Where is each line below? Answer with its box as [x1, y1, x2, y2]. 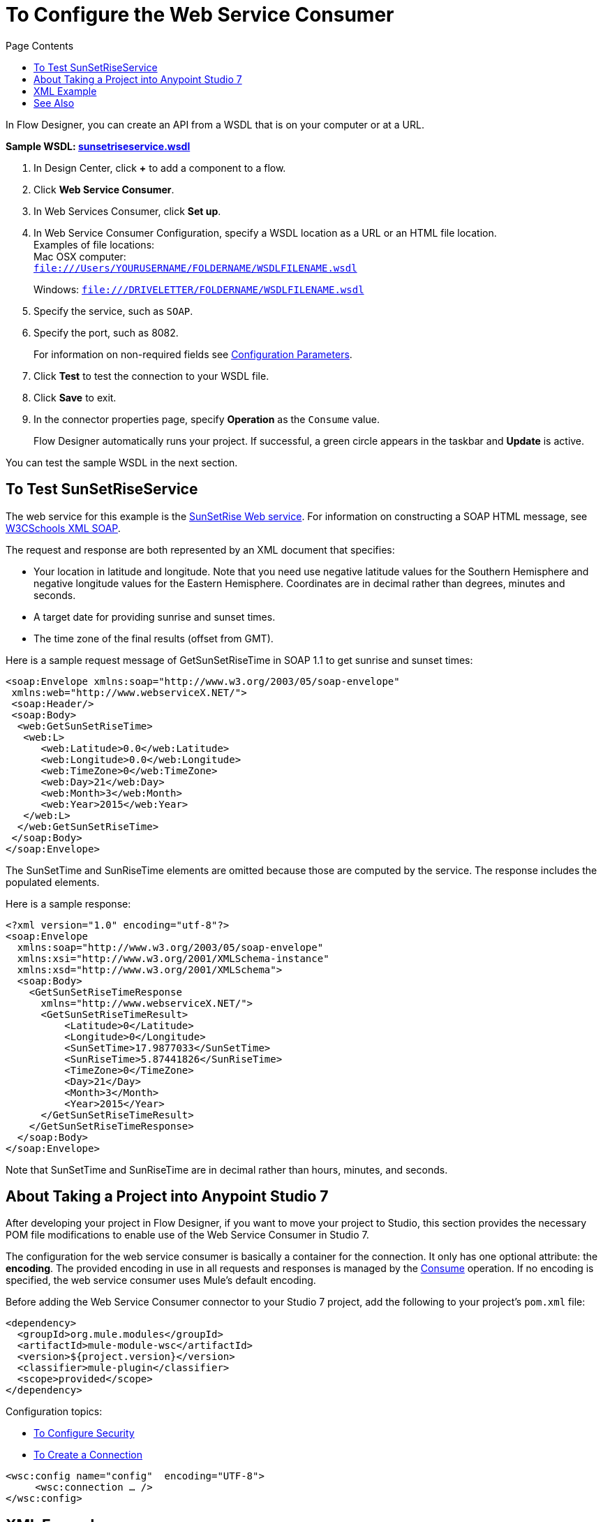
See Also [33, 96, 75, 109]
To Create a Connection [33, 1449, 143, 1461]
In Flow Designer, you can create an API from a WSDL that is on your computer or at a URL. [6, 118, 424, 131]
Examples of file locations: [33, 238, 155, 251]
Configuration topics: [6, 1405, 103, 1418]
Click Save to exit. [33, 391, 117, 404]
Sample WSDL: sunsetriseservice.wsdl [6, 140, 191, 152]
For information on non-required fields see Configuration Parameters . [33, 348, 352, 360]
